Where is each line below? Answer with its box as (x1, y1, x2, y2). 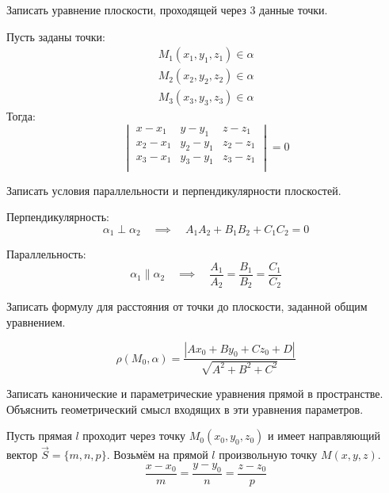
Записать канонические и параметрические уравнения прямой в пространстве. (6, 384, 383, 401)
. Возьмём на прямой (106, 446, 208, 463)
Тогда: (6, 108, 36, 124)
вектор (6, 446, 38, 463)
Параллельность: (6, 246, 86, 262)
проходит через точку (82, 427, 185, 444)
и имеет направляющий (268, 427, 381, 444)
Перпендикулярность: (6, 208, 110, 225)
